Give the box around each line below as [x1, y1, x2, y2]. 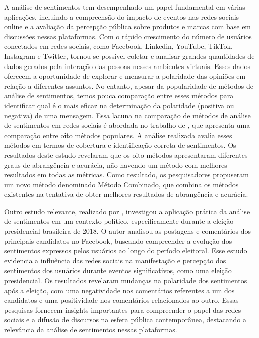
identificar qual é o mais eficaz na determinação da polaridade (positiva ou [4, 100, 234, 110]
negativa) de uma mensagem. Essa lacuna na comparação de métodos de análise [4, 110, 251, 120]
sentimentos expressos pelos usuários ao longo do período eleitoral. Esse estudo [4, 245, 247, 256]
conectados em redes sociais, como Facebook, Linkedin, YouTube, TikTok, [4, 41, 233, 51]
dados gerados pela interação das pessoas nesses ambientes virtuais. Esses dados [4, 60, 251, 71]
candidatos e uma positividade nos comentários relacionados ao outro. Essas [4, 295, 239, 305]
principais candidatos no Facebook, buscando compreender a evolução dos [4, 235, 232, 246]
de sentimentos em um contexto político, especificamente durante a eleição [4, 216, 234, 226]
